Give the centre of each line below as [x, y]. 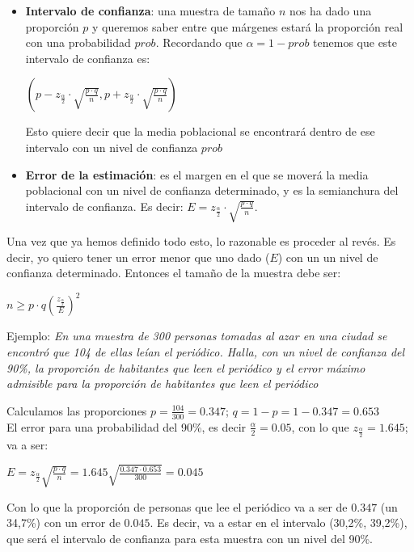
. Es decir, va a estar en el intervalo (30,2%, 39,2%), [279, 523]
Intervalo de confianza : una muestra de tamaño [150, 11]
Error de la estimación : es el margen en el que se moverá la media [197, 174]
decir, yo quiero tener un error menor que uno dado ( [138, 257]
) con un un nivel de [328, 257]
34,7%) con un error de [63, 523]
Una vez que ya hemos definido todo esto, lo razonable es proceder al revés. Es [201, 241]
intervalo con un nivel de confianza [112, 147]
